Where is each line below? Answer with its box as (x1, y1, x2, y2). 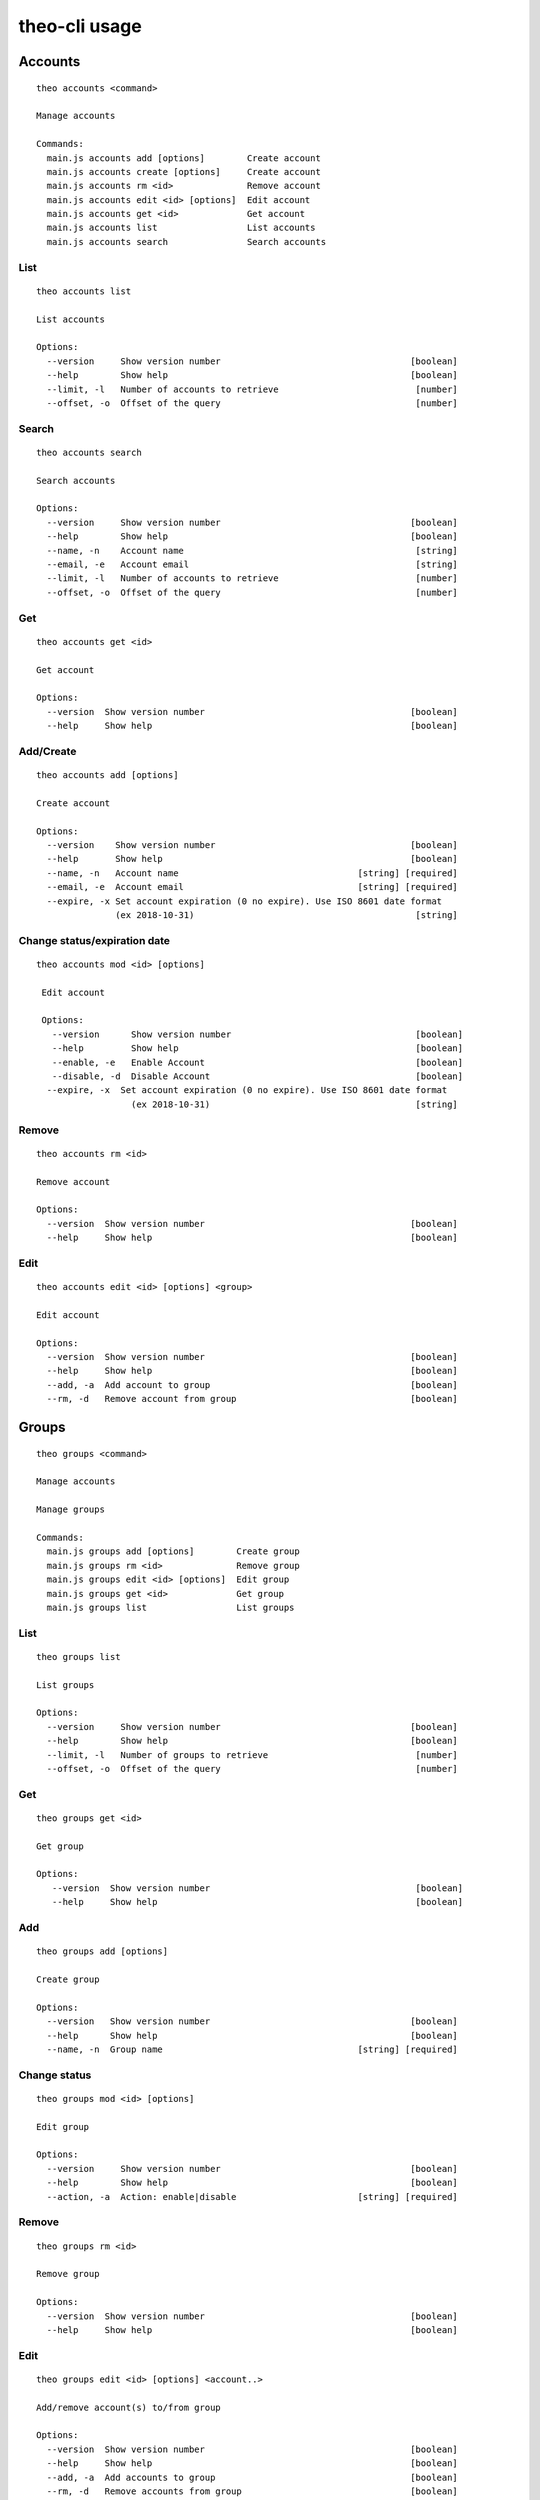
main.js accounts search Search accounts (46, 236, 327, 247)
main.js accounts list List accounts (46, 222, 316, 234)
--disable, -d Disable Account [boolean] (51, 1071, 464, 1082)
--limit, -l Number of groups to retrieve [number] (46, 1749, 459, 1760)
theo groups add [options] (36, 1946, 169, 1957)
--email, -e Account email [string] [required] (46, 881, 459, 893)
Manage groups (36, 1504, 105, 1515)
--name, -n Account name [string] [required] (46, 867, 459, 879)
